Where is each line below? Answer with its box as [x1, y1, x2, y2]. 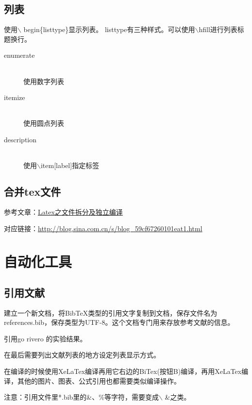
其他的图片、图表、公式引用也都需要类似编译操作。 [17, 375, 181, 386]
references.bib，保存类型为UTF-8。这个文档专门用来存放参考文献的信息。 [4, 317, 235, 327]
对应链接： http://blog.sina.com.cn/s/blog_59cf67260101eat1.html [4, 223, 202, 233]
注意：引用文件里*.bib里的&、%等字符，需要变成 [4, 392, 159, 402]
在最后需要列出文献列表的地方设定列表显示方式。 [4, 350, 160, 360]
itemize [4, 92, 25, 102]
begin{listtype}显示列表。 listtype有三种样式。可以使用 [23, 24, 195, 34]
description [4, 134, 37, 144]
